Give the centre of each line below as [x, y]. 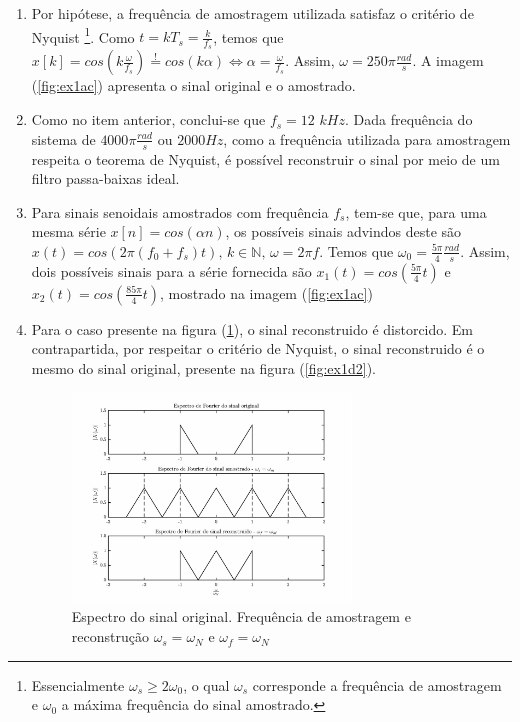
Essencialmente [78, 684]
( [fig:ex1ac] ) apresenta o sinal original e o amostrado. [193, 85]
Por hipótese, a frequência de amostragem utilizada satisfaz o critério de [252, 13]
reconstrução [110, 636]
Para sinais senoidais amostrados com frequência [180, 211]
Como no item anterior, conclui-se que [148, 119]
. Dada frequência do [408, 119]
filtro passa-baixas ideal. [105, 178]
